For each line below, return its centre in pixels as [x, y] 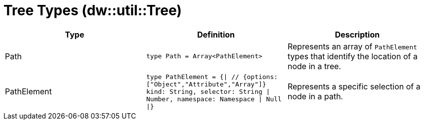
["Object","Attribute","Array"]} [206, 84]
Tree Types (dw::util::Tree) [93, 10]
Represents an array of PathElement [352, 46]
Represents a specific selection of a [354, 87]
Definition [216, 34]
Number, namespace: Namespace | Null [214, 99]
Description [357, 34]
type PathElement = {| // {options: [212, 77]
